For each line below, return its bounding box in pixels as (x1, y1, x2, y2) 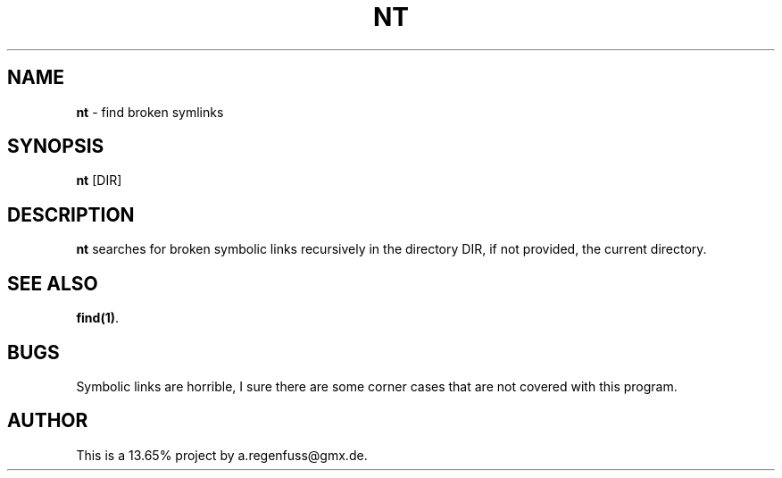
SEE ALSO (7, 272, 98, 295)
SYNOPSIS (7, 135, 104, 158)
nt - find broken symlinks (76, 104, 224, 120)
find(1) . (76, 310, 120, 326)
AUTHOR (7, 409, 88, 432)
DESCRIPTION (7, 203, 135, 226)
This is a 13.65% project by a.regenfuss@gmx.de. (76, 447, 368, 463)
